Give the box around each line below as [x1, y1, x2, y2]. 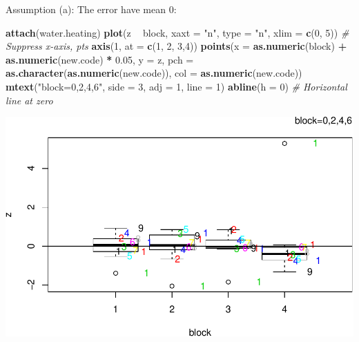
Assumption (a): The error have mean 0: [6, 2, 177, 16]
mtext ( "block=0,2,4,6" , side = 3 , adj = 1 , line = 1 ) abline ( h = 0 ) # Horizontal [6, 79, 347, 93]
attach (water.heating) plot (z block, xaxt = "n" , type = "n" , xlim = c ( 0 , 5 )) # [6, 25, 349, 39]
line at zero [6, 93, 53, 107]
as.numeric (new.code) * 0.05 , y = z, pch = [6, 52, 194, 66]
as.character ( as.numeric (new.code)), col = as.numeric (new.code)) [6, 66, 302, 80]
